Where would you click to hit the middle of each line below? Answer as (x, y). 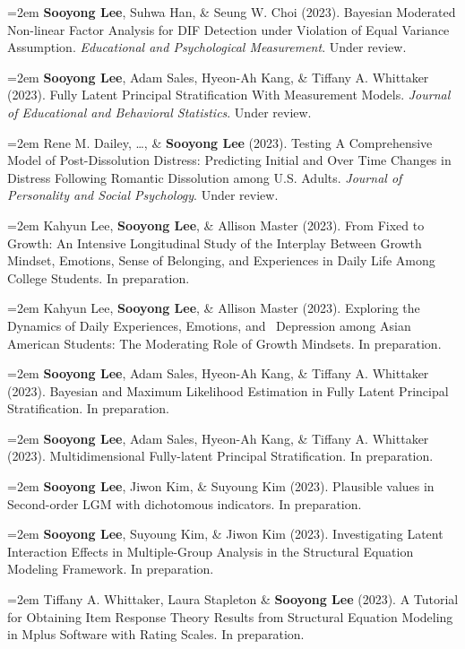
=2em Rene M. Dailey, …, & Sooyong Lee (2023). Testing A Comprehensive (220, 142)
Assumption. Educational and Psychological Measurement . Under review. (207, 47)
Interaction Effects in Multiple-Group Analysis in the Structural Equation (211, 551)
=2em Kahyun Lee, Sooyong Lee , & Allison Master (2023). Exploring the (214, 308)
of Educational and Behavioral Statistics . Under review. (159, 112)
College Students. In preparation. (99, 277)
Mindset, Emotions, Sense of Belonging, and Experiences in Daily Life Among (221, 260)
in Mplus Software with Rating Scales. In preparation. (156, 634)
